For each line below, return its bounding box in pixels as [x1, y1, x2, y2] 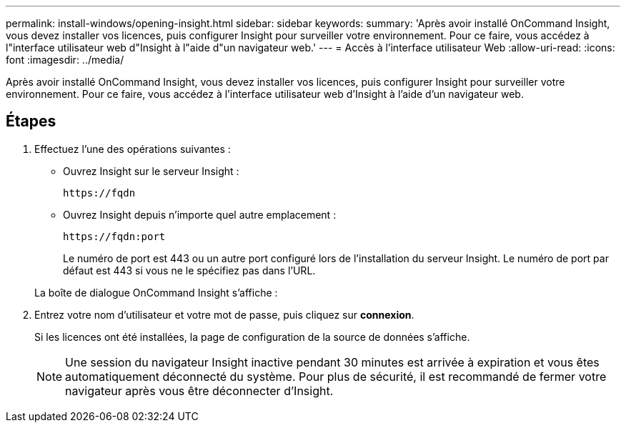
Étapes [6, 112, 56, 131]
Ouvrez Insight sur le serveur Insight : [63, 164, 239, 177]
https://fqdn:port [63, 230, 166, 242]
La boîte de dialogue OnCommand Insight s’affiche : [34, 286, 278, 299]
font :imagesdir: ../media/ [6, 54, 124, 66]
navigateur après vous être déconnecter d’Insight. [65, 383, 334, 398]
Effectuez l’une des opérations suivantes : [34, 142, 231, 155]
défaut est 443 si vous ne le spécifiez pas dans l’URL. [63, 264, 316, 277]
